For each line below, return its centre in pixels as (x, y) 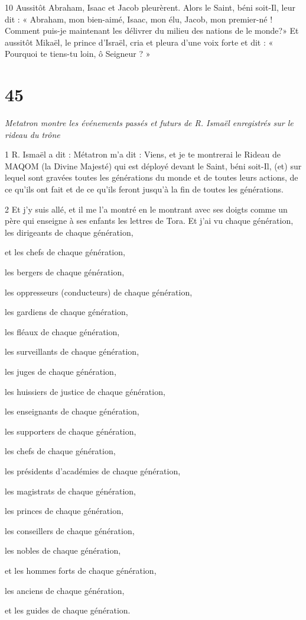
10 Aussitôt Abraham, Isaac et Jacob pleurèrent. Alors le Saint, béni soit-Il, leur (150, 7)
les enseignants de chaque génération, (72, 411)
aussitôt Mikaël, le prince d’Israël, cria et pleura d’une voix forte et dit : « (139, 42)
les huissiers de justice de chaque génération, (85, 391)
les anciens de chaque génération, (65, 590)
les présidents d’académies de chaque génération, (93, 470)
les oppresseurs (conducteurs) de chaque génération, (99, 292)
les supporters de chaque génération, (71, 431)
